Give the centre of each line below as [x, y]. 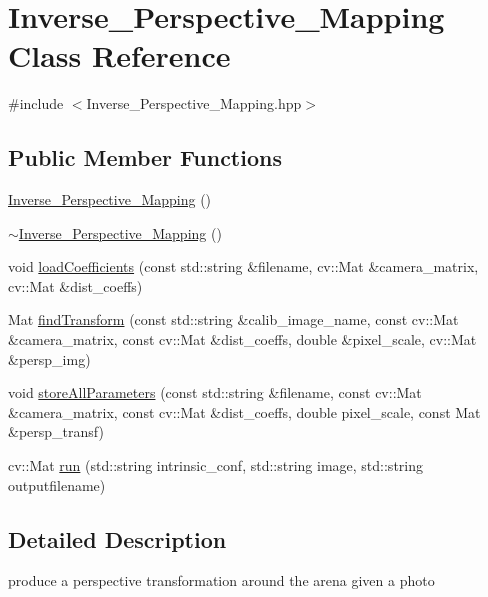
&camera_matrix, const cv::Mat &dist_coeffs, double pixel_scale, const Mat [244, 411]
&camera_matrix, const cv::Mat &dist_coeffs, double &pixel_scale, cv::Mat [242, 339]
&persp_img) [49, 358]
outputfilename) [57, 484]
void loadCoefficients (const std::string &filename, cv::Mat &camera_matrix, [243, 266]
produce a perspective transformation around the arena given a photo [221, 580]
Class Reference [119, 55]
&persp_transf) [56, 431]
